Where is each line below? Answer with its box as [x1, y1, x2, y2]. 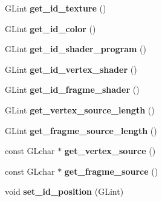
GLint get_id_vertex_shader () [5, 62, 137, 75]
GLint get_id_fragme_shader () [5, 83, 140, 96]
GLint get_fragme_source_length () [5, 124, 157, 136]
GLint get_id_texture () [5, 2, 106, 14]
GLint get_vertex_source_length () [5, 103, 155, 116]
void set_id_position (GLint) [5, 185, 124, 198]
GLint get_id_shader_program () [5, 42, 146, 55]
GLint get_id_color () [5, 22, 96, 35]
